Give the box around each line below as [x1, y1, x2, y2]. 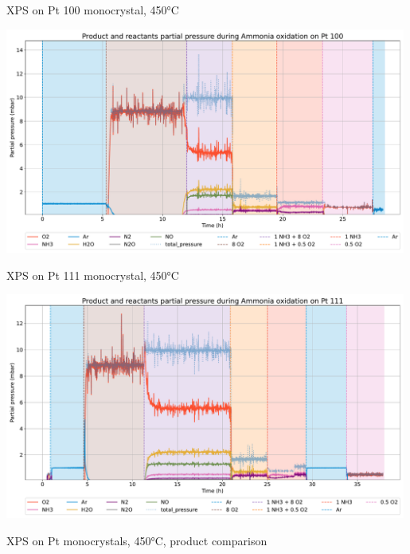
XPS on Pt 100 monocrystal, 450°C [6, 2, 179, 18]
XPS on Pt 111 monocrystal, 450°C [6, 266, 179, 283]
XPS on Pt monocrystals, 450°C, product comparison [6, 532, 267, 548]
